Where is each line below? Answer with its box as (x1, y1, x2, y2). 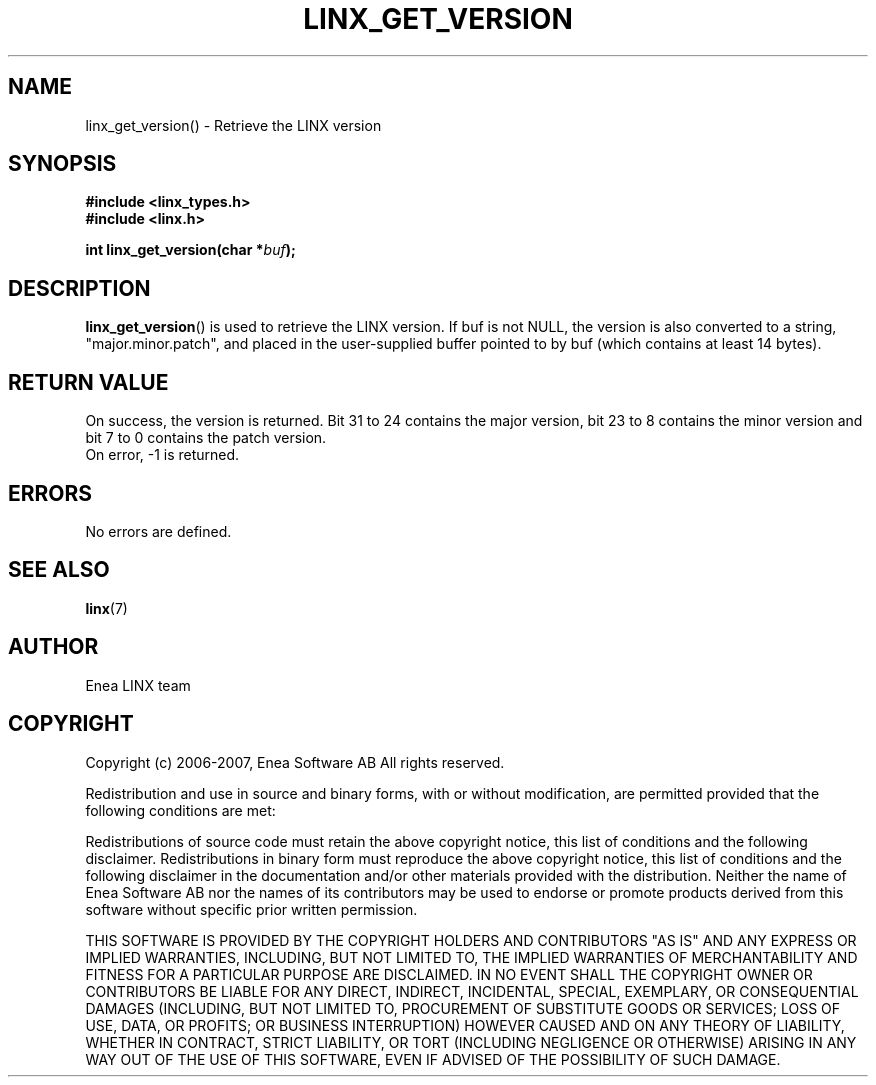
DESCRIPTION (8, 275, 151, 301)
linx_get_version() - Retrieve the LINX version (85, 116, 382, 134)
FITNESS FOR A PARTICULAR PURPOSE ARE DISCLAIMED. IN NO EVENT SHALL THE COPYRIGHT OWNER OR (85, 965, 813, 983)
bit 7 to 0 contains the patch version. (85, 429, 327, 447)
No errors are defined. (85, 522, 232, 540)
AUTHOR (8, 634, 99, 660)
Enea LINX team (85, 676, 191, 694)
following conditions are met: (85, 801, 276, 819)
